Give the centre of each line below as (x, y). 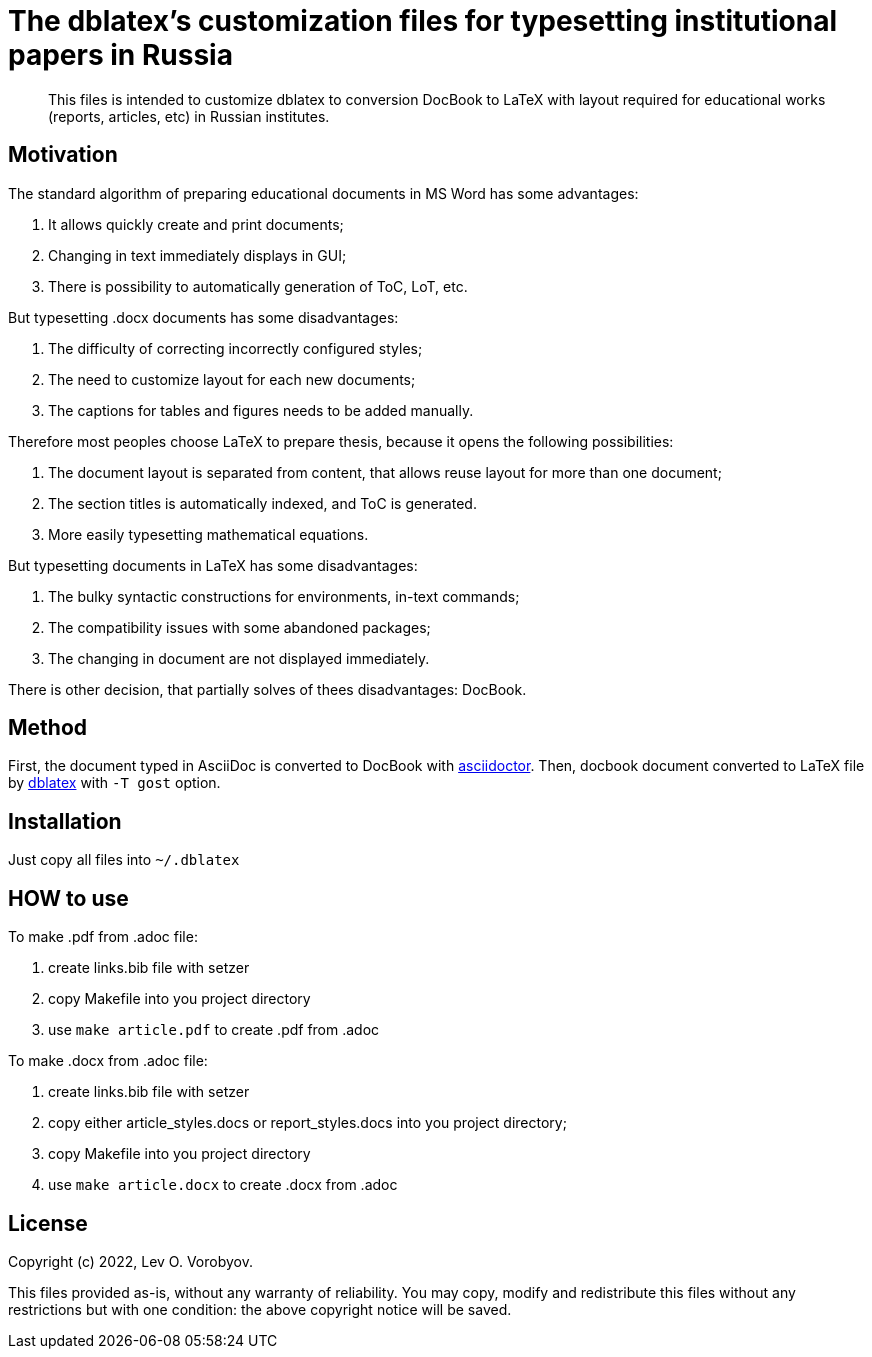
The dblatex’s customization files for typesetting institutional (423, 21)
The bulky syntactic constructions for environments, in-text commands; (284, 596)
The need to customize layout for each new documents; (232, 379)
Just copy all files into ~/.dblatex (124, 860)
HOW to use (68, 898)
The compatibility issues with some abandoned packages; (239, 627)
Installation (65, 821)
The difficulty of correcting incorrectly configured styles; (235, 348)
